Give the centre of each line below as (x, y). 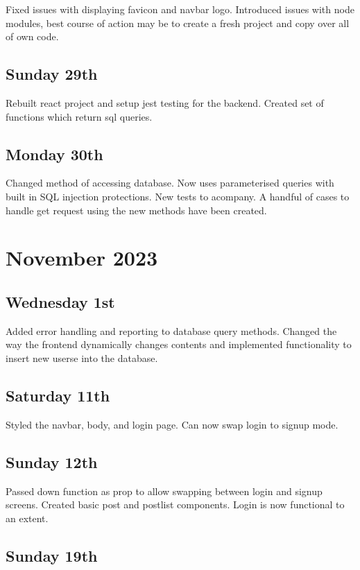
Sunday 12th (52, 461)
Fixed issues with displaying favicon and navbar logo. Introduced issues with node (180, 9)
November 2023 (82, 258)
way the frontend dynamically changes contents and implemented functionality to (179, 344)
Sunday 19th (52, 555)
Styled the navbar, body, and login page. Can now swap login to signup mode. (172, 424)
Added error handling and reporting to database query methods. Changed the (171, 330)
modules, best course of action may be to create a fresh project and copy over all (178, 23)
